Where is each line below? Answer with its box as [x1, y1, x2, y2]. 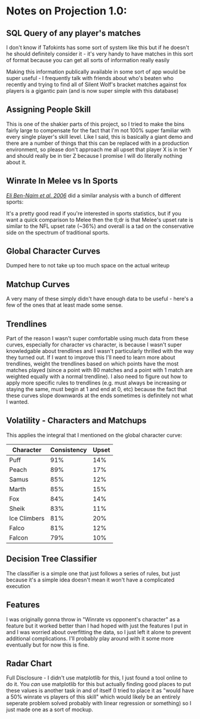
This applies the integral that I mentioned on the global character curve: [6, 431, 182, 438]
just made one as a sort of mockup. [6, 706, 94, 713]
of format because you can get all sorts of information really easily [6, 57, 170, 63]
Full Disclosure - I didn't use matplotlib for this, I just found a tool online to [6, 674, 188, 681]
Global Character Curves [6, 246, 100, 257]
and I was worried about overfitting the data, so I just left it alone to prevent [6, 628, 191, 635]
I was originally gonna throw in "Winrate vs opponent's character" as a [6, 616, 180, 623]
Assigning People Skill [6, 105, 91, 115]
